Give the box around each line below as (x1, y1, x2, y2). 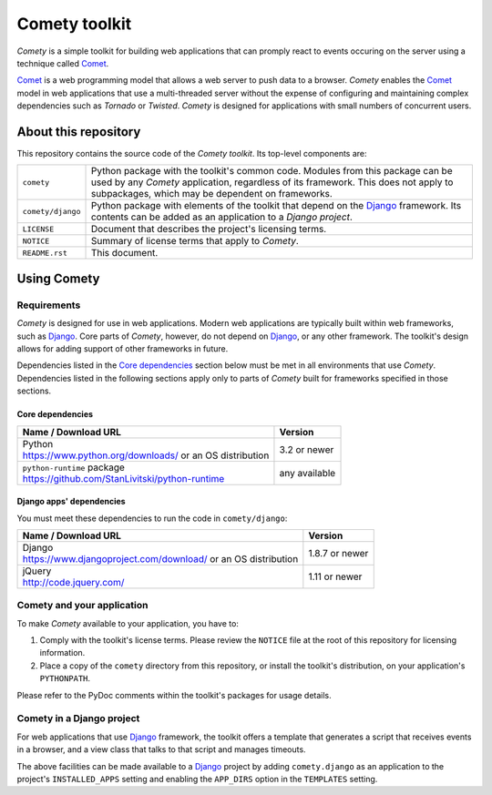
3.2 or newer (279, 443, 334, 455)
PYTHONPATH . (39, 673, 91, 684)
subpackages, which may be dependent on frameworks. (90, 188, 333, 200)
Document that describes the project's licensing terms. (90, 223, 327, 236)
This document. (90, 247, 159, 260)
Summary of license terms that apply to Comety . (90, 235, 300, 248)
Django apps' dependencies (16, 496, 127, 507)
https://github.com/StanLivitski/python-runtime (22, 472, 225, 484)
